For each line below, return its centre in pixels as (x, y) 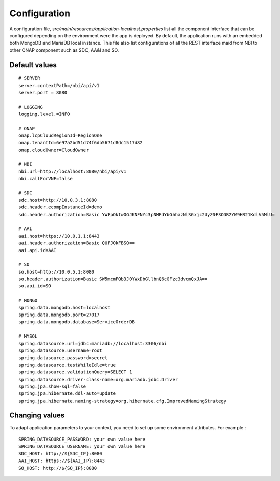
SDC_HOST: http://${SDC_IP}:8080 (60, 454)
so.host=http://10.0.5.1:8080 (57, 272)
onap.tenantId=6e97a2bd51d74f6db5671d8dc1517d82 (81, 143)
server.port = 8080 (43, 92)
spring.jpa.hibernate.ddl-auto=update (67, 394)
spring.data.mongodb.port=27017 (59, 315)
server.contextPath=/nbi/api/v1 (59, 85)
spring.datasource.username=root (60, 350)
